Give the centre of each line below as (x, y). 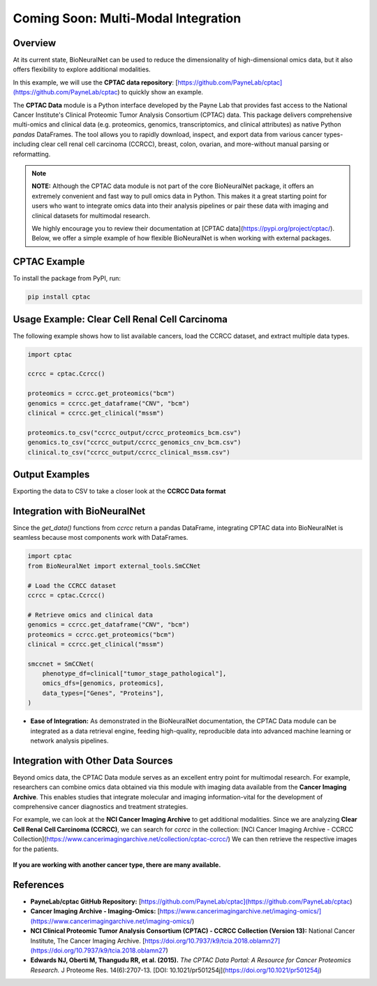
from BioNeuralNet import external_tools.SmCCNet (114, 566)
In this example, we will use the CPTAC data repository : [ (95, 82)
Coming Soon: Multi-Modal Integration (127, 18)
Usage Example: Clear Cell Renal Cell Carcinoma (120, 319)
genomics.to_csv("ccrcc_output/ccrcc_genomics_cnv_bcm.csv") (134, 443)
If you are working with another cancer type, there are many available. (117, 865)
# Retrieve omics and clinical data (90, 615)
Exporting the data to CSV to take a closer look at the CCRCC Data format (119, 491)
